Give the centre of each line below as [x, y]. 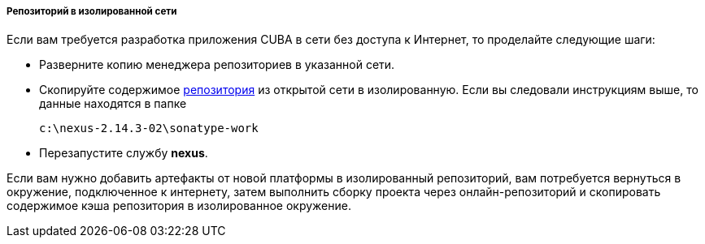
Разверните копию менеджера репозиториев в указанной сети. [217, 65]
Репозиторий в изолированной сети [92, 11]
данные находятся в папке [113, 104]
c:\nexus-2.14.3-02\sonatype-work [149, 128]
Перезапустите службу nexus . [124, 153]
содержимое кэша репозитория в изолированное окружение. [179, 206]
